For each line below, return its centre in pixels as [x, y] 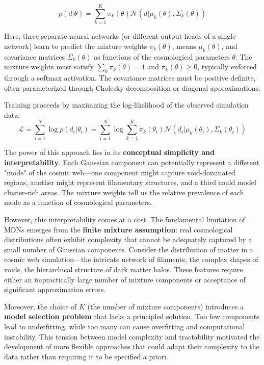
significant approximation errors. [55, 289]
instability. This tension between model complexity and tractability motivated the [132, 336]
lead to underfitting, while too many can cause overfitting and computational [125, 326]
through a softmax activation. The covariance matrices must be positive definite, [130, 77]
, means [184, 46]
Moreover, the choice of [41, 306]
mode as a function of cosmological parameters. [78, 202]
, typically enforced [227, 67]
